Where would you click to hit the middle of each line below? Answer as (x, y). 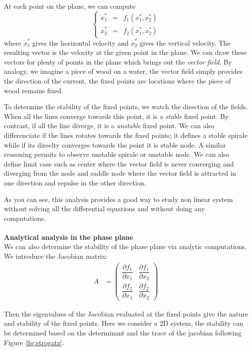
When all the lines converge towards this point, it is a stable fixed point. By (116, 116)
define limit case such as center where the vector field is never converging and (119, 163)
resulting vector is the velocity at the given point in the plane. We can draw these (126, 52)
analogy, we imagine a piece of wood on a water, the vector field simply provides (123, 71)
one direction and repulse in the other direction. (75, 182)
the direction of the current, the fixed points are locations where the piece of (118, 80)
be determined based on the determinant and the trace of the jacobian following (123, 333)
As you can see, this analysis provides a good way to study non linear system (118, 199)
